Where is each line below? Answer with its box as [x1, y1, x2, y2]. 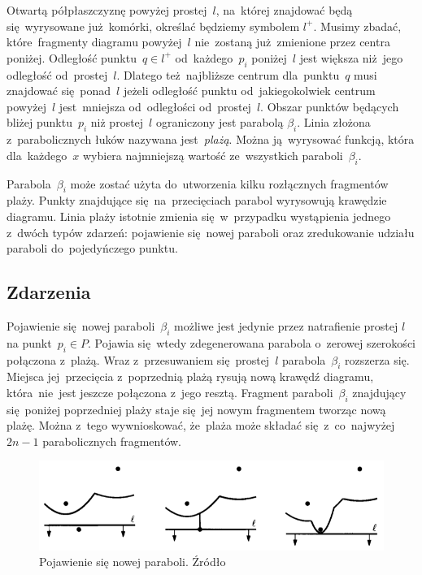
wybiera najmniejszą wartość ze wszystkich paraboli [82, 146, 343, 163]
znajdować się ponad [7, 82, 111, 99]
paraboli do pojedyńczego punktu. [7, 240, 178, 257]
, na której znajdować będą [215, 2, 353, 18]
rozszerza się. [345, 351, 410, 368]
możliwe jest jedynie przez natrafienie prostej [174, 317, 398, 334]
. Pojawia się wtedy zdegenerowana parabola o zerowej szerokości [87, 334, 415, 351]
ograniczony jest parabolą [155, 114, 284, 131]
